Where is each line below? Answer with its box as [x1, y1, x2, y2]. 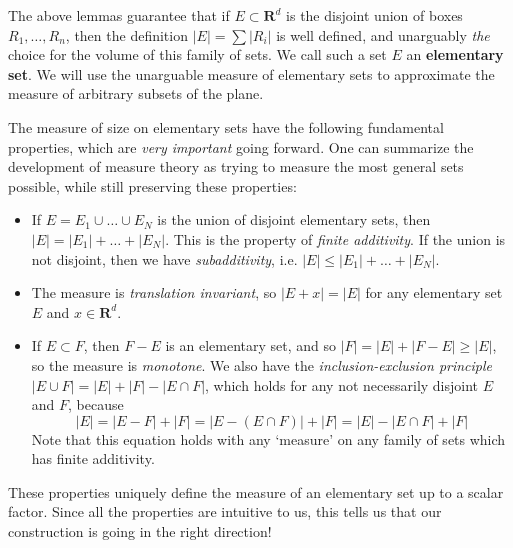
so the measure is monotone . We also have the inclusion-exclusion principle [31, 354, 493, 375]
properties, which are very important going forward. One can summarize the [8, 136, 474, 157]
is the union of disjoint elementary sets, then [157, 209, 431, 230]
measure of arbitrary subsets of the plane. [8, 83, 264, 104]
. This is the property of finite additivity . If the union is [165, 228, 506, 249]
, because [68, 394, 124, 415]
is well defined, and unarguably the [276, 24, 490, 45]
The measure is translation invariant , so [31, 282, 277, 303]
